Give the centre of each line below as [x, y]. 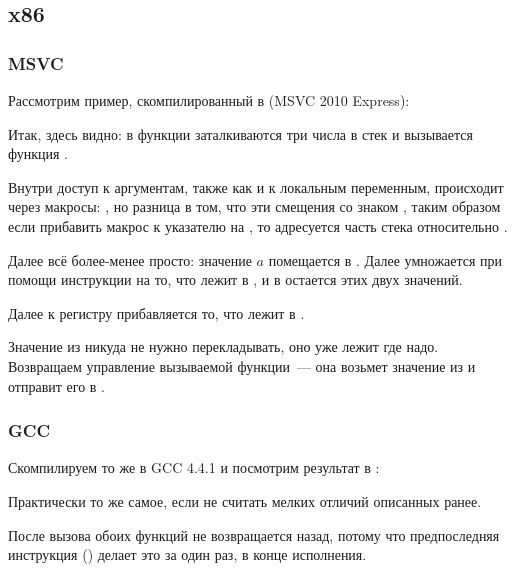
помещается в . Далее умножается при [385, 259]
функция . [38, 153]
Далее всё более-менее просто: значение [130, 259]
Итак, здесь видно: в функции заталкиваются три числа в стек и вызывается [240, 133]
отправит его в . [56, 385]
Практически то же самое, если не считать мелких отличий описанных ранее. [245, 500]
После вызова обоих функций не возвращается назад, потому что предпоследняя [254, 534]
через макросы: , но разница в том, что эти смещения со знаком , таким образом [254, 206]
